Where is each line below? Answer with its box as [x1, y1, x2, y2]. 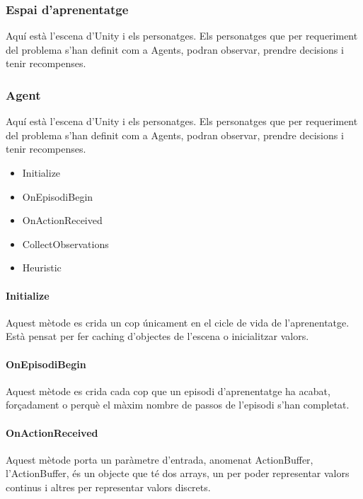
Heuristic [22, 260, 62, 275]
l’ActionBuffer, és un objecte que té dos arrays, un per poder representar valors [6, 466, 350, 481]
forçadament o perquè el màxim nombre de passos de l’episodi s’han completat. [6, 397, 350, 412]
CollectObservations [22, 236, 109, 251]
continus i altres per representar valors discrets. [6, 479, 211, 494]
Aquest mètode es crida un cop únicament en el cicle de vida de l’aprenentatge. [6, 315, 350, 329]
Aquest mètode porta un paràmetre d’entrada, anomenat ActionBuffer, [6, 452, 313, 466]
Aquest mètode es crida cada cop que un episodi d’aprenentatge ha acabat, [6, 383, 330, 398]
